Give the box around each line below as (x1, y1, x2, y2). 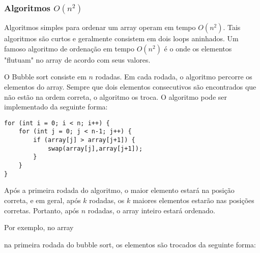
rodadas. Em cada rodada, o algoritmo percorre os (95, 71, 252, 82)
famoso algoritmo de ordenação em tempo (4, 43, 135, 53)
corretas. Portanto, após (4, 205, 79, 215)
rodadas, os (89, 194, 125, 205)
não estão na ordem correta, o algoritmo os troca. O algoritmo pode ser (4, 91, 227, 102)
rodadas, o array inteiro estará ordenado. (88, 205, 215, 215)
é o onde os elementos (164, 43, 232, 53)
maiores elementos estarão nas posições (132, 194, 254, 205)
